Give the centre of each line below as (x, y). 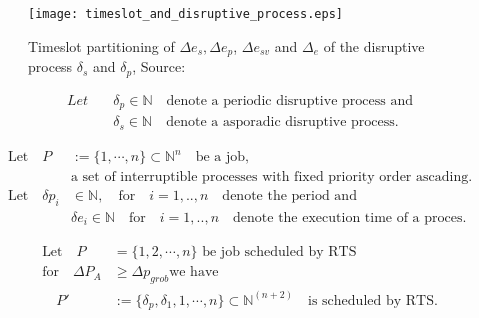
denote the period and (289, 196)
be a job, (222, 157)
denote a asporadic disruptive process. (282, 122)
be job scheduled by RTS (279, 252)
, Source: (159, 66)
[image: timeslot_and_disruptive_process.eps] (185, 14)
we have (194, 272)
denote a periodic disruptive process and (289, 100)
